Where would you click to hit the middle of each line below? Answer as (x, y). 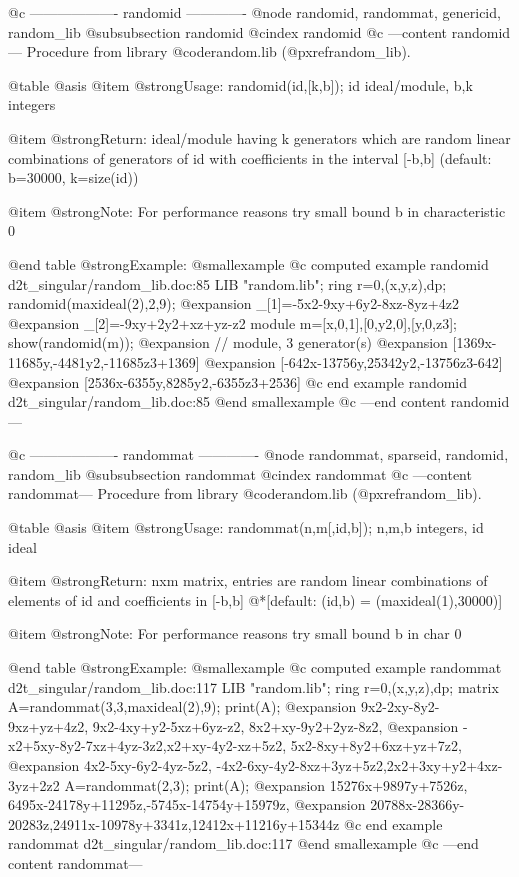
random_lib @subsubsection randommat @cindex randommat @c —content (240, 473)
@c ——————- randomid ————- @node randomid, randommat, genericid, (254, 12)
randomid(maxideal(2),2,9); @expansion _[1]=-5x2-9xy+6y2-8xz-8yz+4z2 (233, 303)
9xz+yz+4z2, (48, 725)
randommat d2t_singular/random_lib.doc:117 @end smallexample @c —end (243, 843)
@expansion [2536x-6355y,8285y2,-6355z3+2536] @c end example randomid (238, 381)
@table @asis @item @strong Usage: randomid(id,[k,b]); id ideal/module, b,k (240, 84)
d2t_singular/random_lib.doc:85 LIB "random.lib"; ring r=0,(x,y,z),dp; (227, 283)
